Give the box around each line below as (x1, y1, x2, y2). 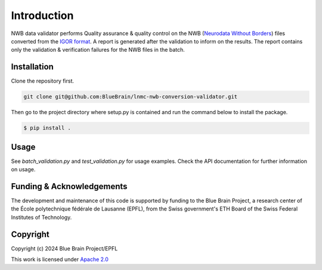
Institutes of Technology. (11, 214, 72, 221)
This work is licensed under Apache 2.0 (11, 256, 109, 263)
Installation (11, 62, 54, 72)
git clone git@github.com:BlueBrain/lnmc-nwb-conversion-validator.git (23, 93, 238, 101)
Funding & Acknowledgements (11, 181, 128, 191)
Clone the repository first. (11, 77, 75, 84)
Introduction (11, 9, 74, 22)
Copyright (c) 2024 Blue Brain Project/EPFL (11, 244, 118, 252)
